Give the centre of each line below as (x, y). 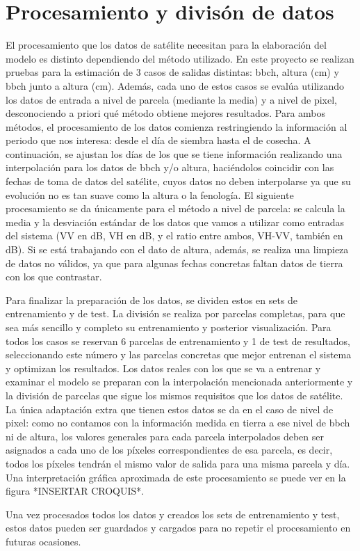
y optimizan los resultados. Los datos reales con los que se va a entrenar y (163, 368)
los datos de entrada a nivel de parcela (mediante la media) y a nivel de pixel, (171, 99)
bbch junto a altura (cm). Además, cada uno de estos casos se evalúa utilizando (175, 85)
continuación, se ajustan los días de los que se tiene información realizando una (174, 153)
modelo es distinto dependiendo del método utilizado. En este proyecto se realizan (180, 58)
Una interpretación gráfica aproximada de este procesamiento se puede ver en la (176, 477)
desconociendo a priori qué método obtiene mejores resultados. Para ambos (166, 113)
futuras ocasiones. (43, 541)
